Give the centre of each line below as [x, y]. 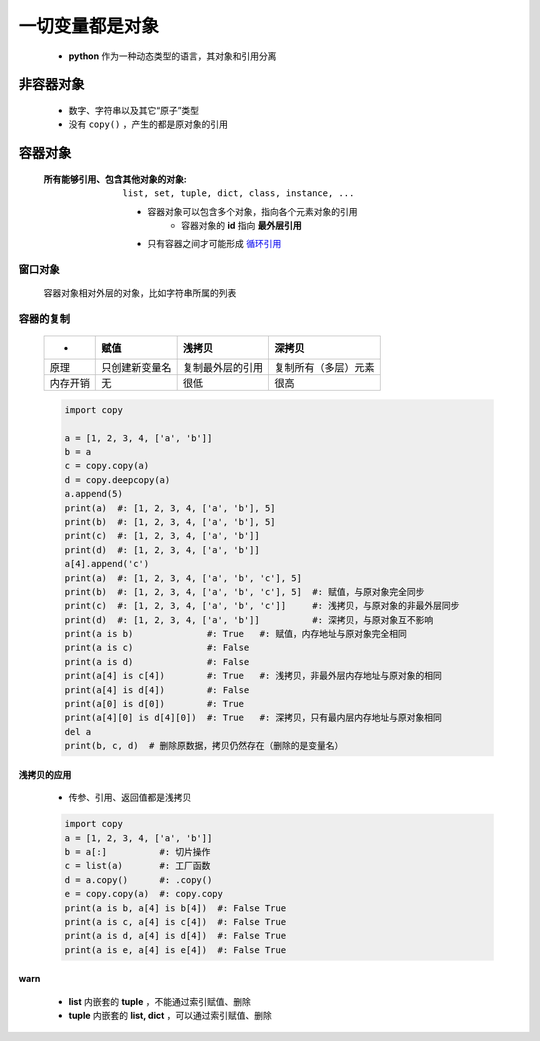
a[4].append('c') [107, 564]
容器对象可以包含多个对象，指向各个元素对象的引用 [252, 211]
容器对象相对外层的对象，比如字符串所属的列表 [140, 293]
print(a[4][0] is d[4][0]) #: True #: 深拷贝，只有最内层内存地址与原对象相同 [253, 718]
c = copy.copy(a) [107, 466]
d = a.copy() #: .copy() [138, 879]
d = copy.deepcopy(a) [117, 479]
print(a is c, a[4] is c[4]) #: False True [175, 921]
